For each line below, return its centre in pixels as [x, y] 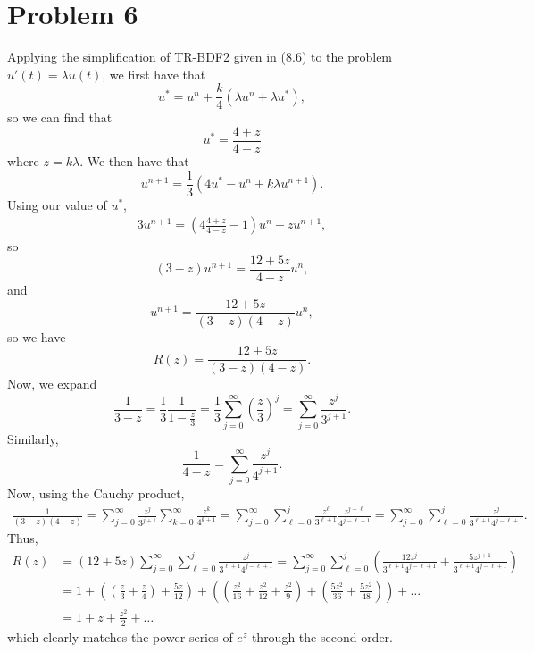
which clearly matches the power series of [120, 636]
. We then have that [134, 161]
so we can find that [60, 117]
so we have [37, 336]
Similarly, [33, 438]
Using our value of [57, 204]
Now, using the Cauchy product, [96, 493]
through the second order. [322, 636]
